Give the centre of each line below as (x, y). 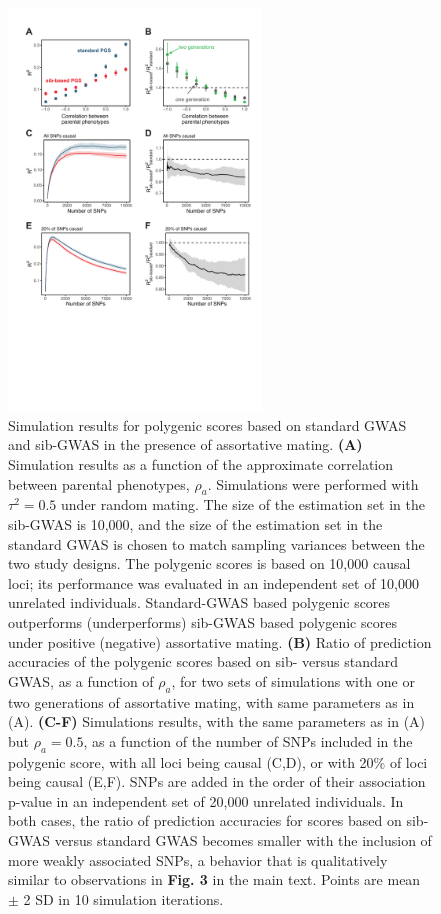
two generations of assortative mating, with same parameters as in (211, 701)
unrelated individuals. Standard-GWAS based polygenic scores (199, 602)
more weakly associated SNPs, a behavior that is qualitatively (198, 859)
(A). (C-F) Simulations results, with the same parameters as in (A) (217, 721)
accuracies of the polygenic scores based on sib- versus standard (203, 661)
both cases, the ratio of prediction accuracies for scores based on (205, 820)
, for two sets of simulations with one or (293, 680)
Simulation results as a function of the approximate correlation (201, 464)
